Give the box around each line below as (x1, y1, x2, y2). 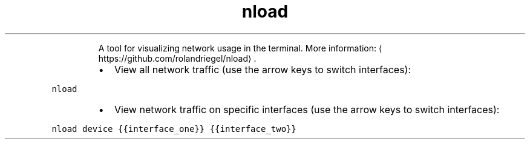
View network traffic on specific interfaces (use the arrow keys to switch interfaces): (114, 103, 500, 116)
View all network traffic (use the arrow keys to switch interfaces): (114, 63, 411, 76)
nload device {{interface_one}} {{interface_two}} (51, 123, 296, 134)
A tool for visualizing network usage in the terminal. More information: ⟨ (98, 42, 382, 53)
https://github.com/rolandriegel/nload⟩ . (98, 53, 257, 64)
